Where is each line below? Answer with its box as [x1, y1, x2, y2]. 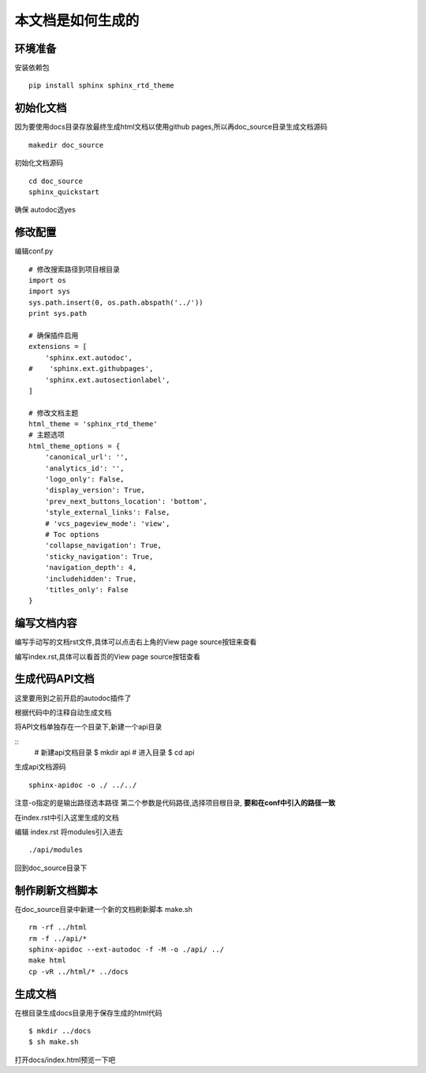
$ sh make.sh [28, 1037, 79, 1046]
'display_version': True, [44, 486, 146, 495]
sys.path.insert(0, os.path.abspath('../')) [28, 298, 204, 307]
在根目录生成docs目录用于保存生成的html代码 [14, 1007, 163, 1018]
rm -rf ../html [28, 923, 88, 932]
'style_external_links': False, [44, 508, 170, 517]
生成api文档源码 [14, 762, 66, 771]
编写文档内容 [14, 617, 77, 630]
